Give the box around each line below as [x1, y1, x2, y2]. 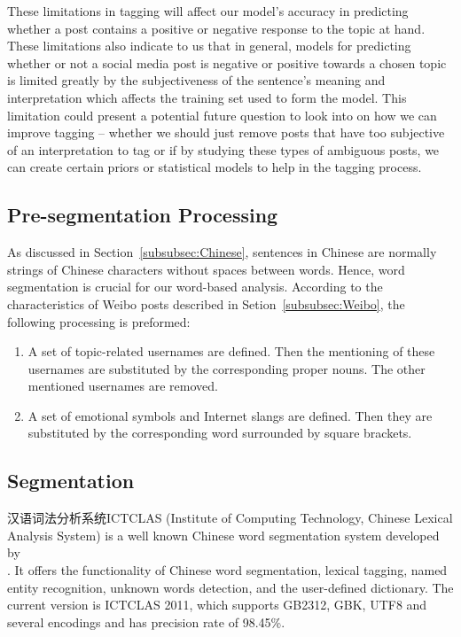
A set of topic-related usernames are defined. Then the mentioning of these [27, 342, 435, 361]
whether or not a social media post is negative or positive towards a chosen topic [7, 53, 447, 72]
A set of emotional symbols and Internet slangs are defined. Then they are [27, 406, 433, 424]
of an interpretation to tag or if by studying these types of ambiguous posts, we [7, 140, 440, 159]
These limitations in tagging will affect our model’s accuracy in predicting [7, 2, 409, 19]
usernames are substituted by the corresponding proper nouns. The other [27, 359, 426, 377]
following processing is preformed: [7, 312, 191, 330]
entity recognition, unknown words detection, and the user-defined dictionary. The [7, 578, 454, 596]
